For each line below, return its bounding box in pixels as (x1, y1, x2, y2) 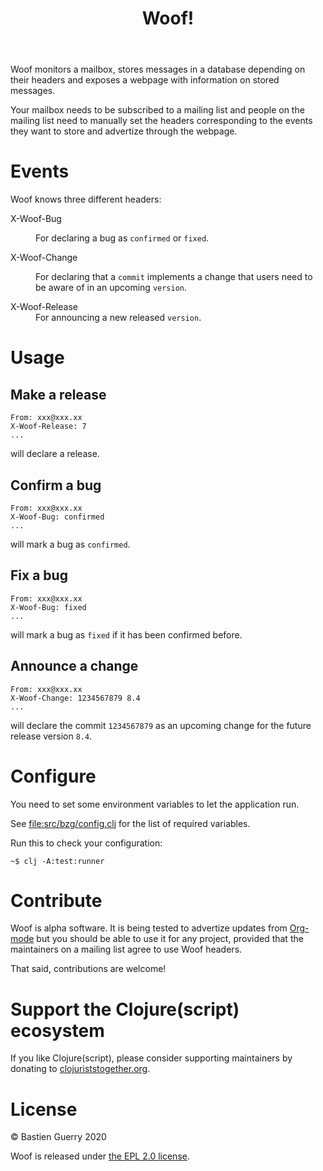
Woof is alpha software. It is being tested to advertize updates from (10, 922, 288, 934)
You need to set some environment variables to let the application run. (10, 798, 300, 810)
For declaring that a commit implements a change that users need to (35, 271, 313, 283)
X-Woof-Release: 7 (10, 422, 87, 432)
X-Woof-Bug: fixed (10, 602, 87, 612)
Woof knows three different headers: (10, 193, 162, 206)
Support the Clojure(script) (10, 998, 240, 1021)
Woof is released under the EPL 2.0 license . (10, 1150, 190, 1162)
